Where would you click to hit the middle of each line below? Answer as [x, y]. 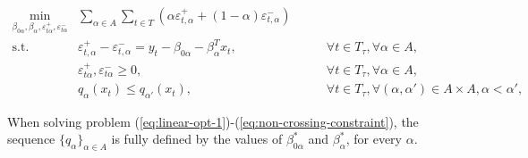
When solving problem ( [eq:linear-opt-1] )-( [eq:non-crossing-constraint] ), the [213, 121]
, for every [374, 139]
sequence [31, 139]
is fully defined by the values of [197, 139]
